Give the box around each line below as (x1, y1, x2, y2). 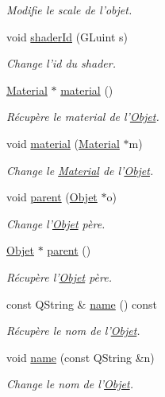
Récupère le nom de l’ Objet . (6, 322, 140, 339)
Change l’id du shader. (6, 55, 116, 72)
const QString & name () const (6, 295, 157, 312)
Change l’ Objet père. (6, 215, 106, 232)
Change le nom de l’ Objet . (6, 376, 133, 392)
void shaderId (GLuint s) (6, 28, 128, 45)
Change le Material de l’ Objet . (6, 162, 154, 178)
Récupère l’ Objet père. (6, 268, 112, 285)
